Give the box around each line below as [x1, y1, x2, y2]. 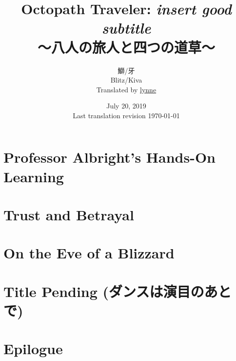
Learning [3, 166, 64, 186]
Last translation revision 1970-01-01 [73, 110, 180, 120]
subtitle [101, 18, 151, 38]
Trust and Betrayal [3, 205, 134, 225]
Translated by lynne [96, 84, 157, 94]
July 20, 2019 [106, 101, 146, 111]
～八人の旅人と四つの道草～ [37, 37, 215, 57]
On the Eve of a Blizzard [3, 243, 175, 263]
